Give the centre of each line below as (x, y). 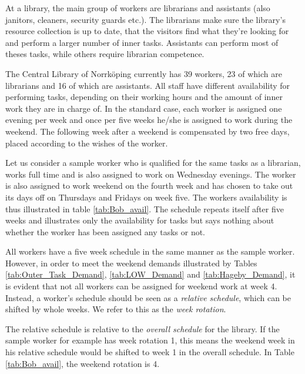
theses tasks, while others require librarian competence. (105, 54)
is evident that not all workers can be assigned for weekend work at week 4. (141, 286)
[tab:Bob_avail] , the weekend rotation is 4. (83, 363)
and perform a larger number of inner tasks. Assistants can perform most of (142, 42)
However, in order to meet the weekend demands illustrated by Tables (131, 263)
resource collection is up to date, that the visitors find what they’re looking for (147, 31)
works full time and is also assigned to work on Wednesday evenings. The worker (151, 174)
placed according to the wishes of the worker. (87, 143)
